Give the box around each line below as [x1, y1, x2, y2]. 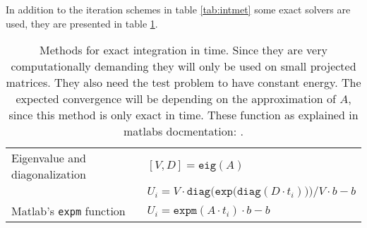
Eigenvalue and [11, 150, 87, 167]
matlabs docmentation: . [124, 123, 243, 140]
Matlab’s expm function [11, 203, 126, 220]
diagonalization [11, 166, 86, 183]
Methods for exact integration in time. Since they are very [40, 42, 327, 59]
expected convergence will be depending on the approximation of [16, 90, 336, 107]
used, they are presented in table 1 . [6, 16, 158, 30]
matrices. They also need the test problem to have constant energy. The [6, 74, 361, 91]
